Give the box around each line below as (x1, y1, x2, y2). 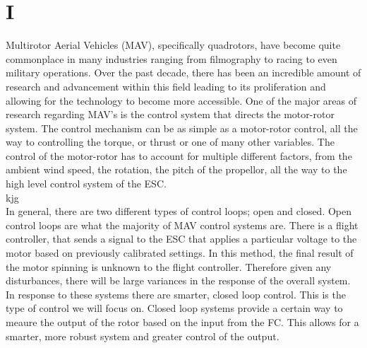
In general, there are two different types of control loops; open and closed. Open (6, 204, 352, 219)
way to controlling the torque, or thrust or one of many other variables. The (6, 134, 335, 149)
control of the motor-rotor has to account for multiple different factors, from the (6, 148, 352, 163)
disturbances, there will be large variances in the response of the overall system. (6, 273, 351, 288)
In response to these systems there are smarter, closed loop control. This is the (6, 286, 346, 301)
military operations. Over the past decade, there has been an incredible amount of (6, 65, 361, 80)
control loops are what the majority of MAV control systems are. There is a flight (6, 217, 359, 232)
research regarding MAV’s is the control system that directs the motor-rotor (6, 107, 335, 122)
